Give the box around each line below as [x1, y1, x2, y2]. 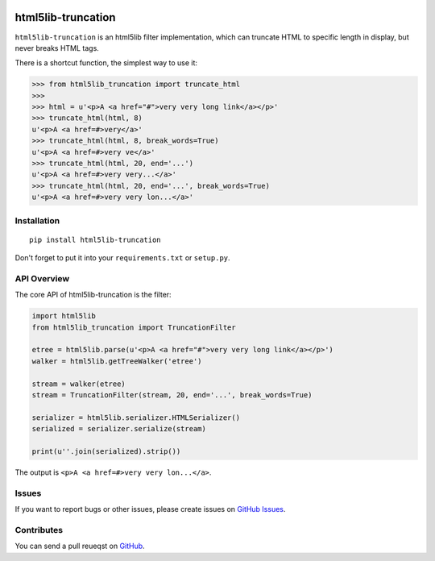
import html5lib [31, 311, 97, 321]
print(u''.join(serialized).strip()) [31, 447, 181, 455]
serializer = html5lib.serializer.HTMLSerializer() [31, 413, 241, 422]
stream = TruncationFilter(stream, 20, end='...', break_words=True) [31, 390, 313, 399]
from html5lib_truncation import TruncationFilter [31, 322, 237, 332]
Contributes [14, 524, 64, 535]
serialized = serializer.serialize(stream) [31, 424, 207, 434]
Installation [14, 214, 60, 226]
